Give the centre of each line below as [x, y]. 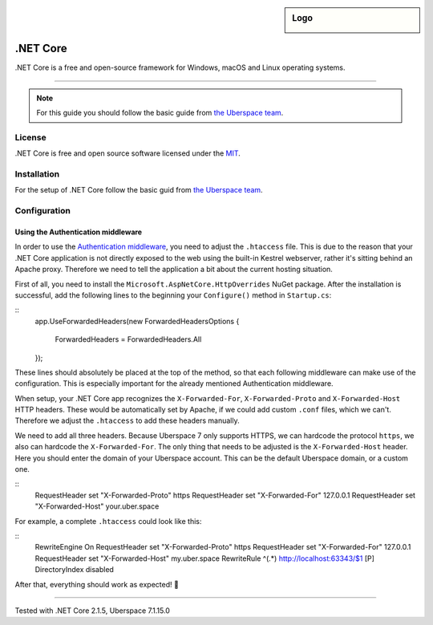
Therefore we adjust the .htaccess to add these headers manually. [127, 420]
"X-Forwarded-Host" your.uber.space [97, 506]
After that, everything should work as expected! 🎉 [97, 584]
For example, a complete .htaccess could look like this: [108, 521]
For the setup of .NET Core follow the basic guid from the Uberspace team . [139, 190]
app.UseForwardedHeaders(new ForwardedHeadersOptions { [137, 321]
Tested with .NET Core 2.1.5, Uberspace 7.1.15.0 [92, 611]
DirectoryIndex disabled [74, 570]
